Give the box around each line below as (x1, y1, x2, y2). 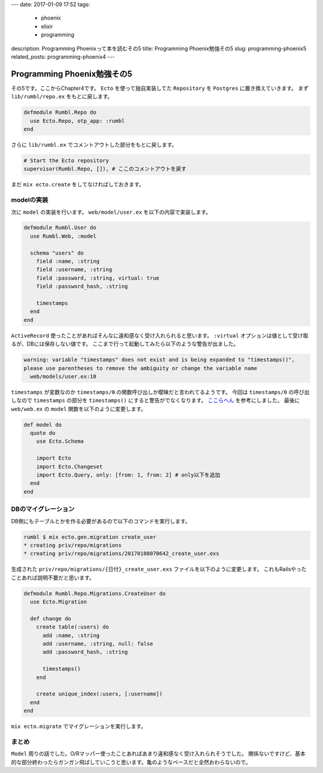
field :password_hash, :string (36, 283, 128, 290)
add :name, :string (42, 632, 100, 639)
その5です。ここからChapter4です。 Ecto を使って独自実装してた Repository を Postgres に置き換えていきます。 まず (11, 84, 309, 92)
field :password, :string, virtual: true (36, 274, 160, 281)
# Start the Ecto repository (23, 157, 109, 164)
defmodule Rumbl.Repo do (23, 109, 97, 116)
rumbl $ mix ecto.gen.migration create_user (23, 533, 157, 540)
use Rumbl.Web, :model (30, 232, 97, 240)
